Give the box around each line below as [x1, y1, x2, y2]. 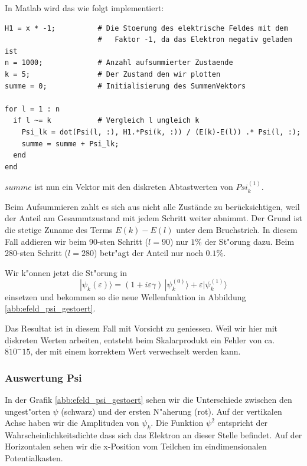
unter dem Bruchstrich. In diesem [176, 223, 298, 235]
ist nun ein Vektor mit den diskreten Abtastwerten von [34, 181, 233, 193]
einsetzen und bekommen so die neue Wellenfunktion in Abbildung [5, 290, 246, 303]
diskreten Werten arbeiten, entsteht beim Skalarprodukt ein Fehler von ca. [5, 333, 275, 346]
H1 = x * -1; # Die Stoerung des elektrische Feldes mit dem [5, 24, 288, 32]
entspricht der [217, 416, 268, 429]
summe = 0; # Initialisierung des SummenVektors [5, 81, 246, 90]
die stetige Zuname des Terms [5, 223, 113, 235]
